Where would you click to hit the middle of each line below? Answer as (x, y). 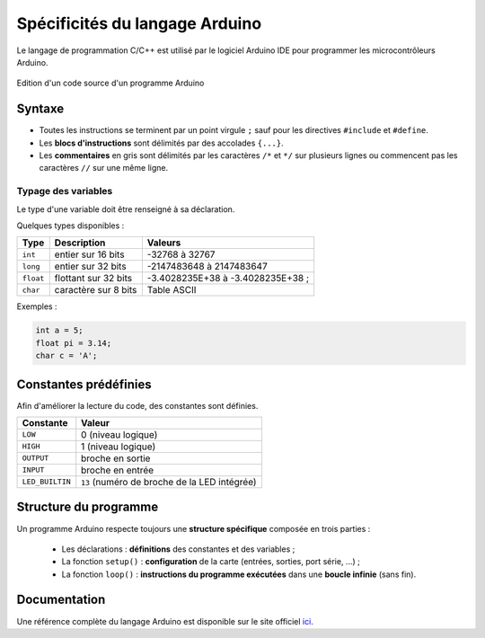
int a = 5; (59, 331)
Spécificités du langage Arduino (139, 23)
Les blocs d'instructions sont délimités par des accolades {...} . (162, 143)
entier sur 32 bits (90, 267)
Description (80, 243)
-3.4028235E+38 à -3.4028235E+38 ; (228, 279)
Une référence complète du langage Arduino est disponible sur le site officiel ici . (165, 621)
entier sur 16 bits (89, 254)
